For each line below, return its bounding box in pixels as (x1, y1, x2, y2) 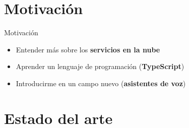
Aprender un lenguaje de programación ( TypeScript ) (16, 61, 184, 72)
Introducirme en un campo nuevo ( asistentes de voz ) (16, 78, 186, 88)
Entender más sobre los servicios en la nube (16, 44, 160, 54)
